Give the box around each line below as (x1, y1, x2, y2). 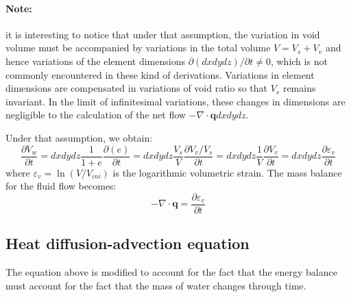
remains (282, 81, 316, 95)
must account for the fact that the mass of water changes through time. (5, 278, 306, 292)
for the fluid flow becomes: (5, 179, 117, 193)
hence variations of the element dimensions (5, 53, 185, 68)
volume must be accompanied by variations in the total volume (5, 40, 271, 55)
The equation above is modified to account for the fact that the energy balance (5, 265, 337, 279)
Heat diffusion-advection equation (5, 233, 250, 254)
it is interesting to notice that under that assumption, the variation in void (5, 27, 320, 41)
